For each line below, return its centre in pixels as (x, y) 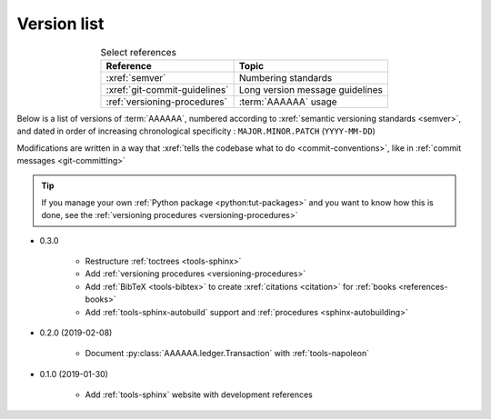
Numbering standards (286, 77)
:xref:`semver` (136, 77)
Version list (60, 24)
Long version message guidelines (311, 89)
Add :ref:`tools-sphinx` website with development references (199, 394)
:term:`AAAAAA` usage (288, 102)
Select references (139, 52)
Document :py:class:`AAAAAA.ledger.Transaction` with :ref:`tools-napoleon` (227, 354)
